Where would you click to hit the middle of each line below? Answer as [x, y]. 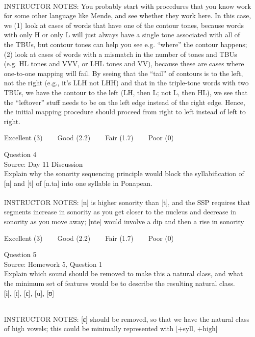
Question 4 [20, 154]
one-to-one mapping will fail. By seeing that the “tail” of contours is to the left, [124, 73]
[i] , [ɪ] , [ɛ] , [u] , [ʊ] [29, 293]
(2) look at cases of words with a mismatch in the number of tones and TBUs [121, 54]
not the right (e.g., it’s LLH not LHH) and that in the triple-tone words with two [127, 83]
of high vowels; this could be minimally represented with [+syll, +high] [111, 328]
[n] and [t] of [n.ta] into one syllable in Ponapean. [78, 183]
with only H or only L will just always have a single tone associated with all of [122, 35]
